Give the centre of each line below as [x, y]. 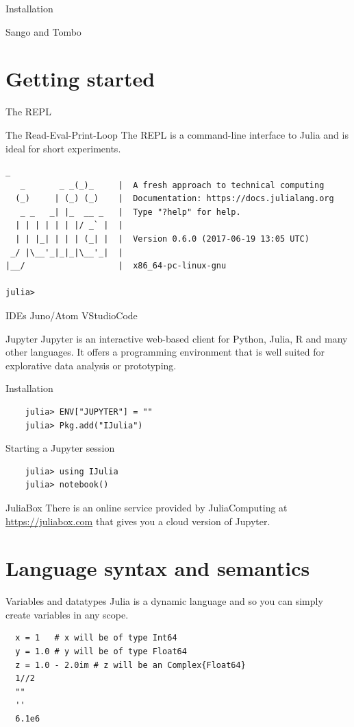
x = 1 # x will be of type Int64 [96, 638]
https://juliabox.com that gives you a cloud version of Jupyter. [138, 521]
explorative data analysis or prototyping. [91, 365]
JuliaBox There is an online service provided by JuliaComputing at [147, 507]
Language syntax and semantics [158, 568]
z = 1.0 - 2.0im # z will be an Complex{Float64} [130, 665]
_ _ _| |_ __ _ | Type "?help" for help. [130, 212]
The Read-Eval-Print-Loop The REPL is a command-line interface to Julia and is [177, 134]
